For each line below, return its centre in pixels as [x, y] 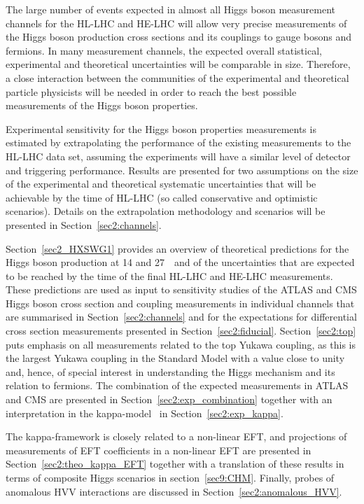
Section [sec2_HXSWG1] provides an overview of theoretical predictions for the [177, 248]
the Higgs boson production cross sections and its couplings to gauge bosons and [178, 37]
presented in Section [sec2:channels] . [84, 224]
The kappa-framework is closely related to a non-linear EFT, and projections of [176, 436]
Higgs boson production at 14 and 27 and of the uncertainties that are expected [180, 262]
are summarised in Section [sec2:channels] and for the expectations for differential [181, 317]
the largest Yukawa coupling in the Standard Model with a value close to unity [175, 358]
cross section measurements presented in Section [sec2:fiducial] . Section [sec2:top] [181, 331]
